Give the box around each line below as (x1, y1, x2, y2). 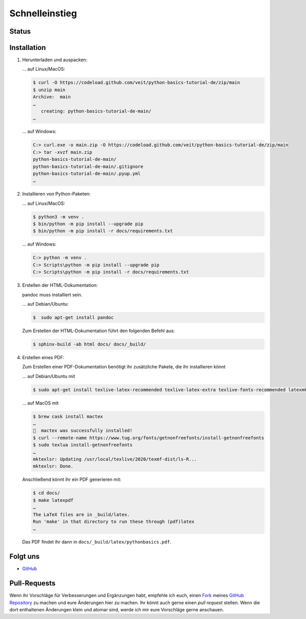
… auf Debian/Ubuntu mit (22, 373, 75, 379)
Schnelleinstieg (9, 8, 78, 19)
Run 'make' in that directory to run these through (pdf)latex (33, 519, 195, 524)
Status (9, 27, 31, 36)
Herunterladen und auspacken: (22, 57, 88, 63)
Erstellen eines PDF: (22, 354, 65, 360)
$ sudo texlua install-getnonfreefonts (33, 442, 133, 448)
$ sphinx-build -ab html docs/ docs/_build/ (33, 341, 146, 347)
